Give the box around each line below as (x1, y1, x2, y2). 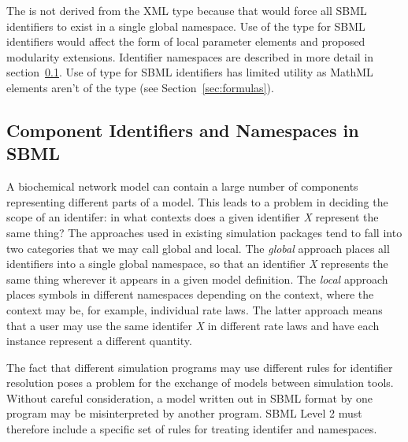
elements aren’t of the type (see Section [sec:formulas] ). (6, 79, 274, 95)
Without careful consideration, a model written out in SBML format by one (6, 389, 373, 406)
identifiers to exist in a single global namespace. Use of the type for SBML (6, 17, 365, 34)
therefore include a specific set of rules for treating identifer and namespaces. (6, 421, 377, 437)
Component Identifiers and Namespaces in (6, 117, 359, 142)
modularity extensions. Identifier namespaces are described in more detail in (6, 48, 374, 65)
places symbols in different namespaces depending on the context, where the (6, 286, 374, 303)
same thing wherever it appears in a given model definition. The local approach (6, 270, 388, 287)
